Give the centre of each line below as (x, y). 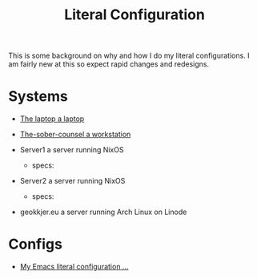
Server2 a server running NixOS (72, 181)
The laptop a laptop (52, 119)
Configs (35, 244)
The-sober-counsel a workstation (75, 135)
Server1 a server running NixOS (72, 150)
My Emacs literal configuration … (74, 267)
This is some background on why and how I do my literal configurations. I (129, 56)
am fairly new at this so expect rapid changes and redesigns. (109, 64)
